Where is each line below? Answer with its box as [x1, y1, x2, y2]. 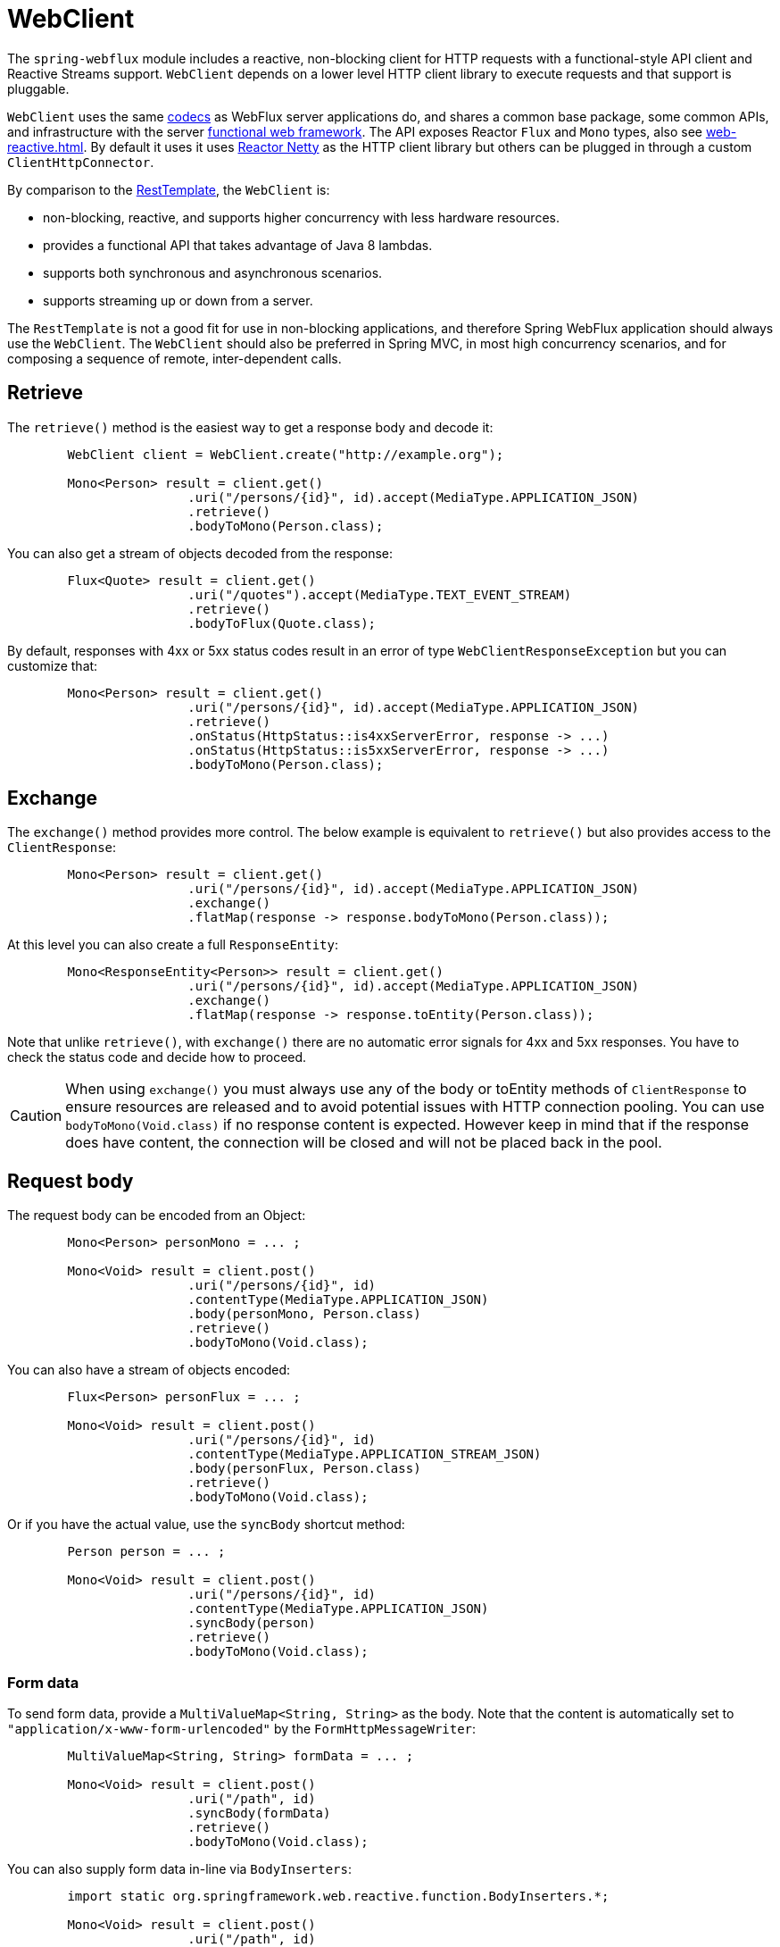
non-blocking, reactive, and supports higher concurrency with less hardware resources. [43, 209, 560, 225]
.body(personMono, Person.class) [187, 1307, 421, 1322]
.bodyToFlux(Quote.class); [187, 615, 377, 631]
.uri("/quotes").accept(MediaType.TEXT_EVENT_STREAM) [187, 587, 572, 602]
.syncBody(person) [187, 1616, 316, 1631]
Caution [10, 1107, 62, 1125]
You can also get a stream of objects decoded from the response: [7, 545, 394, 561]
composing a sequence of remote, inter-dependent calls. [7, 350, 342, 366]
